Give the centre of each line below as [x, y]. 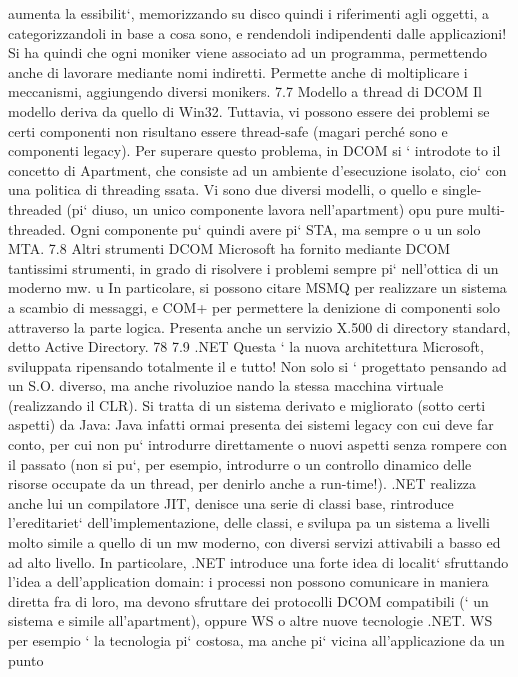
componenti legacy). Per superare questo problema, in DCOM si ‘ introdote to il [254, 150]
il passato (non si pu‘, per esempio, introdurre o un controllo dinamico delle [240, 463]
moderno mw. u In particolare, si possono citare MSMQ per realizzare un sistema [257, 287]
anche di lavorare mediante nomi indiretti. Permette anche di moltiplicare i [238, 71]
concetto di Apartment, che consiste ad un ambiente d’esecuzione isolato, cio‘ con [257, 169]
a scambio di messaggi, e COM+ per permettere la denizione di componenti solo [254, 306]
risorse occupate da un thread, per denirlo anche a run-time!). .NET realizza [242, 483]
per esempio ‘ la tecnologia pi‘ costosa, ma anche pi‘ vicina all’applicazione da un [256, 640]
